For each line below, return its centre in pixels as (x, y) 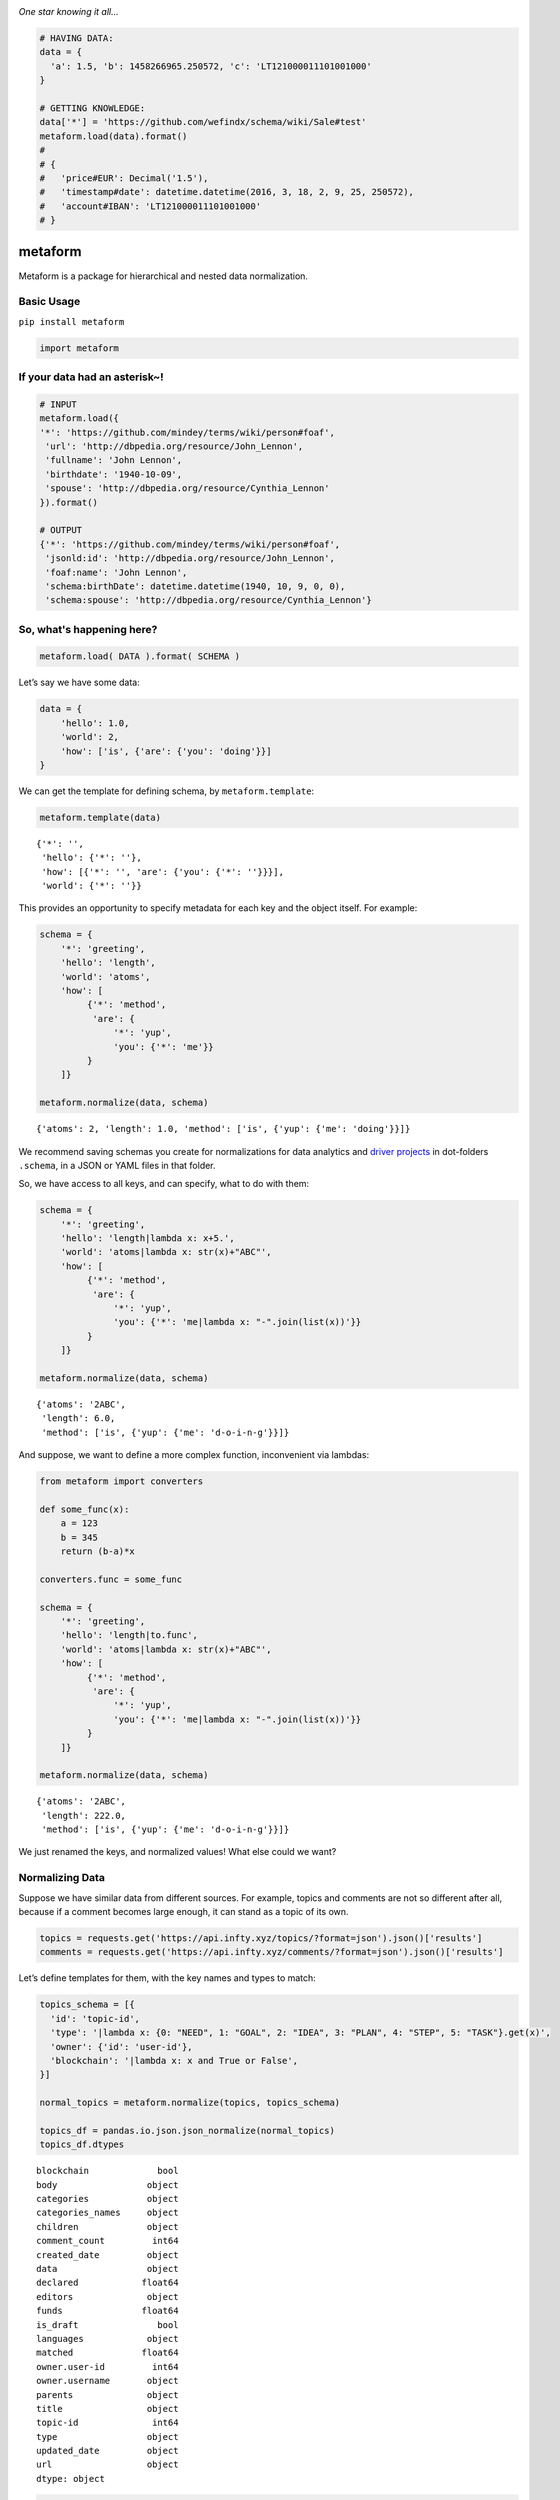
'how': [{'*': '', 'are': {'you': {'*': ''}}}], (163, 871)
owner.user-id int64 (107, 2366)
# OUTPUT (61, 530)
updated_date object (107, 2451)
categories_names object (107, 2213)
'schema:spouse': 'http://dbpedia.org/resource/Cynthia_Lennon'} (208, 600)
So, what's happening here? (88, 629)
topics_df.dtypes (82, 2144)
